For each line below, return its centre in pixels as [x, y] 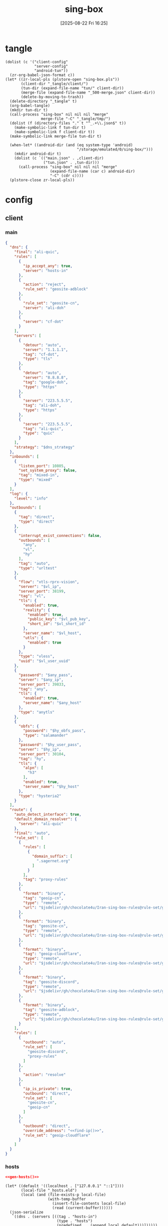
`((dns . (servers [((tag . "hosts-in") [54, 1217]
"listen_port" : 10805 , [42, 466]
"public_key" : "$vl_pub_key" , [59, 619]
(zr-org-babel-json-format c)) [42, 75]
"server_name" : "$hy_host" [51, 786]
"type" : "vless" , [36, 656]
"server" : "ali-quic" [41, 823]
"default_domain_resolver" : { [46, 819]
